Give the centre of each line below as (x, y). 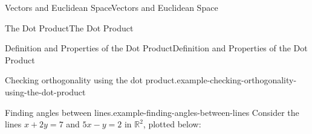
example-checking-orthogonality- (237, 80)
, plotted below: (172, 124)
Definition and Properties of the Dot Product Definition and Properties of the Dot (156, 48)
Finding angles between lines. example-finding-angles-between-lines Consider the (152, 112)
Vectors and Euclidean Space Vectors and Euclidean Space (112, 7)
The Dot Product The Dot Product (69, 27)
